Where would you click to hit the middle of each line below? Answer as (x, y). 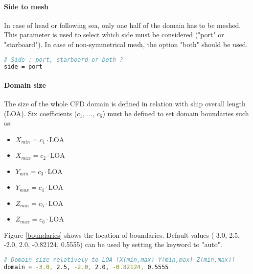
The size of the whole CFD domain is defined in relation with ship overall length (125, 104)
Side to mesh (26, 6)
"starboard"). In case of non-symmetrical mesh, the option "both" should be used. (126, 44)
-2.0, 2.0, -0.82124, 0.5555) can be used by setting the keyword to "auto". (113, 244)
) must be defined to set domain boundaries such (176, 113)
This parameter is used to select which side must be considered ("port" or (114, 35)
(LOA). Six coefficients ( (41, 113)
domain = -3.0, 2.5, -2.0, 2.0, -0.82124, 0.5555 (86, 267)
